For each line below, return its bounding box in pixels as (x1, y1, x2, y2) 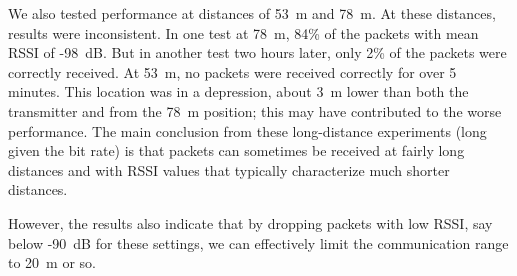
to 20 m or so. (8, 252, 96, 273)
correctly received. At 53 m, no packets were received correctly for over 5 (8, 61, 457, 82)
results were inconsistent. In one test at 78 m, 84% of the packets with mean (8, 22, 479, 43)
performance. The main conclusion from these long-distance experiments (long (8, 120, 487, 141)
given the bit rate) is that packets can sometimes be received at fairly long (8, 140, 465, 161)
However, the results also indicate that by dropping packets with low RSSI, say (8, 212, 493, 233)
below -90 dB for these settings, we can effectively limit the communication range (8, 232, 509, 253)
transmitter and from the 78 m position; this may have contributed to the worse (8, 100, 502, 121)
